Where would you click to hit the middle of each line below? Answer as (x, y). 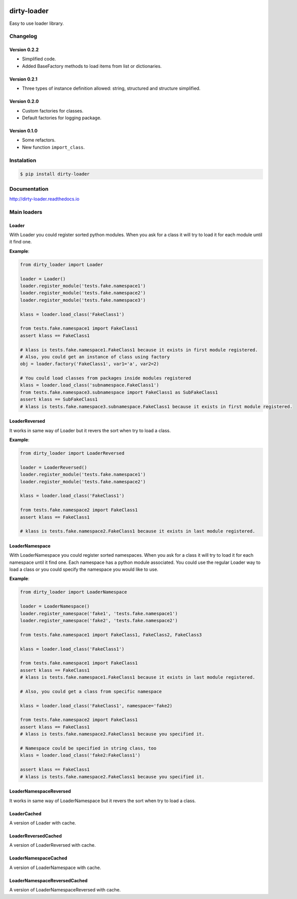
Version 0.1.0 (24, 131)
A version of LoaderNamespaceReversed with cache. (65, 890)
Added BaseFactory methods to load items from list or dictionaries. (92, 66)
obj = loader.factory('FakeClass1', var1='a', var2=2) (89, 364)
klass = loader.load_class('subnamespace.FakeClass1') (89, 385)
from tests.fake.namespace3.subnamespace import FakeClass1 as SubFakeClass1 (119, 392)
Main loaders (26, 212)
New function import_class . (53, 147)
